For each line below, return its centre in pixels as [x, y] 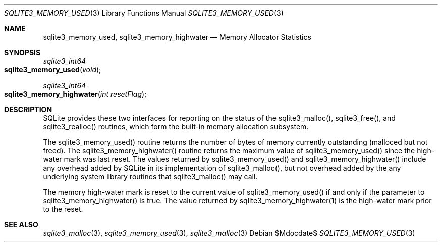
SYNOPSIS [22, 53]
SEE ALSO [21, 225]
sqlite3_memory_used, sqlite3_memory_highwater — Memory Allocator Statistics [177, 37]
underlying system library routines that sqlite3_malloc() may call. [150, 176]
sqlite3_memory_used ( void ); [53, 70]
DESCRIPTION [28, 109]
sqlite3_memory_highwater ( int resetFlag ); [75, 94]
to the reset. [63, 209]
